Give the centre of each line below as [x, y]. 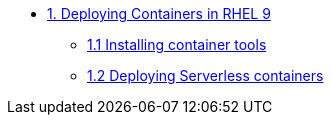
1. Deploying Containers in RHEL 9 [159, 13]
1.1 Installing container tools [177, 44]
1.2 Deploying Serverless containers [205, 75]
